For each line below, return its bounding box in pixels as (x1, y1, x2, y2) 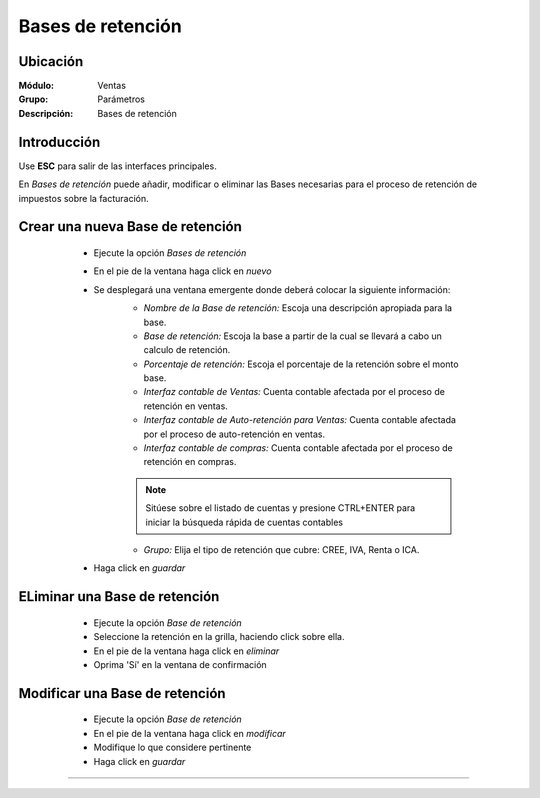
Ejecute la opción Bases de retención (93, 246, 247, 259)
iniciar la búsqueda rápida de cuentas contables (145, 516, 344, 528)
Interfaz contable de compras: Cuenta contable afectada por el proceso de (143, 442, 454, 454)
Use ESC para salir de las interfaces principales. (18, 160, 217, 172)
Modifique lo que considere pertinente (93, 741, 252, 754)
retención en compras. (143, 456, 237, 468)
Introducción (18, 133, 101, 150)
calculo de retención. (143, 344, 231, 356)
